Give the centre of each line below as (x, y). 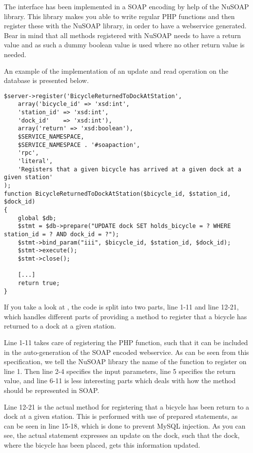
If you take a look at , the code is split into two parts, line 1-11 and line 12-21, (121, 307)
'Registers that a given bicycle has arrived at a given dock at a (129, 169)
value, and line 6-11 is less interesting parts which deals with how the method (120, 381)
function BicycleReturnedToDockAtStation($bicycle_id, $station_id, (117, 194)
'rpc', (28, 153)
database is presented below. (47, 80)
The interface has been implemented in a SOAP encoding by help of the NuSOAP (126, 6)
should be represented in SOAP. (52, 390)
